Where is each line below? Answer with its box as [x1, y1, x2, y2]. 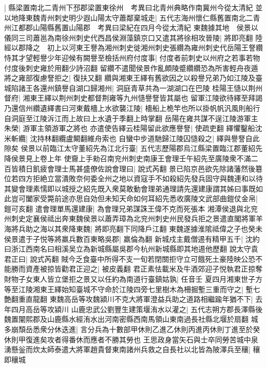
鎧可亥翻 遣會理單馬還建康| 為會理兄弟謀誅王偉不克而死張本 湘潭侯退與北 [4, 203, 251, 214]
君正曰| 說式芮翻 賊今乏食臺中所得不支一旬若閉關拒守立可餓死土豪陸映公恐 [4, 253, 256, 264]
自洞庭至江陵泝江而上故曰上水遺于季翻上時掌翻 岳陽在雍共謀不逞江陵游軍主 [4, 112, 258, 123]
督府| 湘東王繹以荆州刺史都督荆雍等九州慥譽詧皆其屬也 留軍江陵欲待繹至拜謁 [4, 92, 263, 103]
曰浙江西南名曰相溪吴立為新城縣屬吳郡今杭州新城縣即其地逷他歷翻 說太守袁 [4, 243, 258, 254]
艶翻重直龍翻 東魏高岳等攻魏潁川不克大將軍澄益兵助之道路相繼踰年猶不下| [4, 294, 253, 304]
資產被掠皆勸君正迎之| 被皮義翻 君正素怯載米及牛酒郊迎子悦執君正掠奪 [25, 263, 263, 274]
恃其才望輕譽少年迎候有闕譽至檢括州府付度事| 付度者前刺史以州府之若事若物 [4, 52, 260, 63]
